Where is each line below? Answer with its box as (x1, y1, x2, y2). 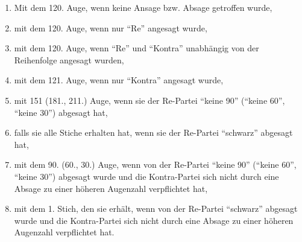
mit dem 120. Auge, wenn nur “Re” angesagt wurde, (14, 21, 207, 34)
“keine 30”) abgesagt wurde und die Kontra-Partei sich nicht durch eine (14, 170, 279, 182)
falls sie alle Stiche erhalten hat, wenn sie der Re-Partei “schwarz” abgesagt (14, 126, 293, 139)
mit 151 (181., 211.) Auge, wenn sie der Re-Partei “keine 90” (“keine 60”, (14, 94, 285, 106)
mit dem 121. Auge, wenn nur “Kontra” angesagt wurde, (14, 74, 224, 86)
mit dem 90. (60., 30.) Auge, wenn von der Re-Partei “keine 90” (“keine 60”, (14, 158, 297, 171)
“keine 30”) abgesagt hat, (14, 106, 108, 118)
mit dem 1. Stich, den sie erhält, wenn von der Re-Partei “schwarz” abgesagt (14, 202, 298, 215)
